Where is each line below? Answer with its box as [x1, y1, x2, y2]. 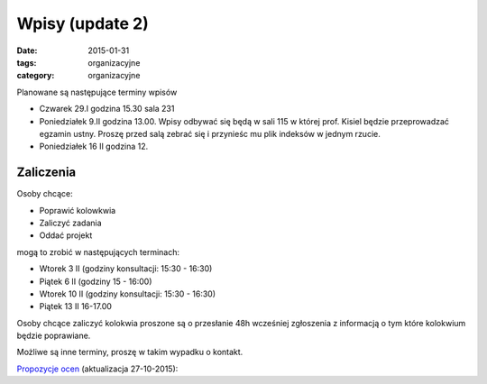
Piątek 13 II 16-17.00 [39, 301, 113, 312]
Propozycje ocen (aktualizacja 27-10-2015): [16, 363, 179, 374]
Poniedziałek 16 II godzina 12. [39, 141, 149, 152]
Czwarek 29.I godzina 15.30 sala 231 [39, 104, 175, 114]
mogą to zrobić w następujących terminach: [16, 246, 180, 257]
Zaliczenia [16, 165, 77, 180]
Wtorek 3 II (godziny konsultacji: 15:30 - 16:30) [39, 263, 213, 274]
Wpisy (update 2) [16, 14, 149, 33]
